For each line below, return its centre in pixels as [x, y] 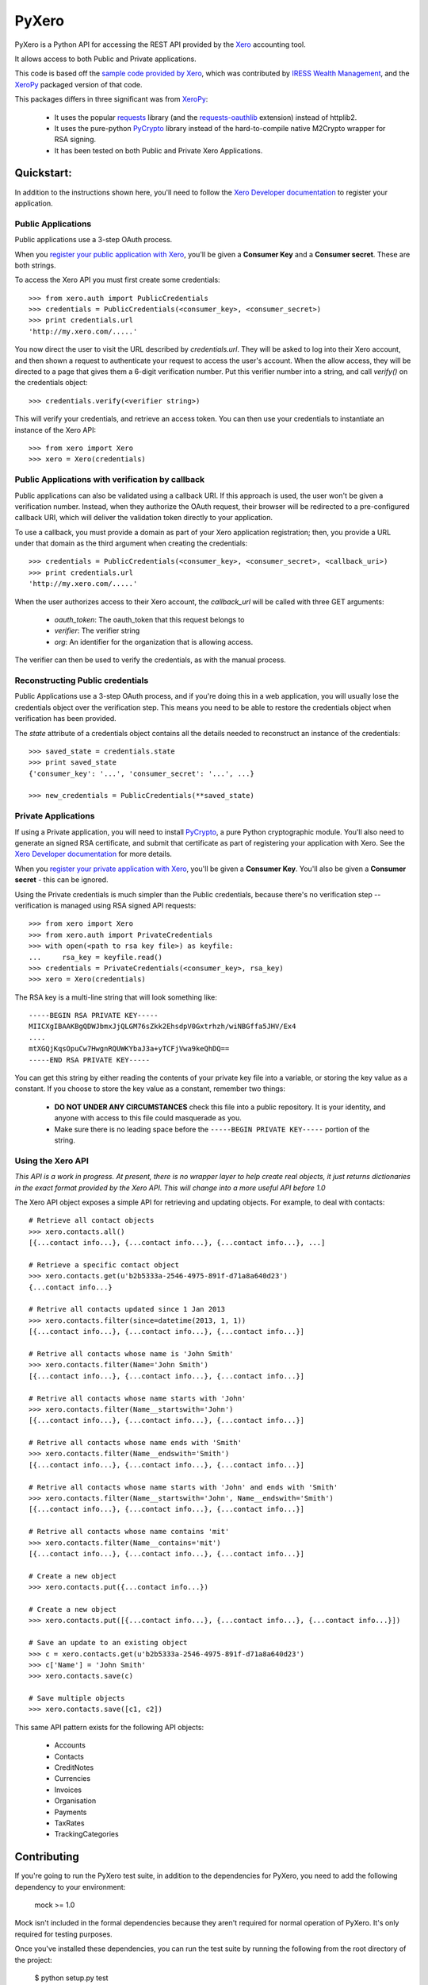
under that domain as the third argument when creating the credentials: [131, 543]
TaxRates [69, 1823]
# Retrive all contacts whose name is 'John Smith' [131, 1353]
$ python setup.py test [71, 1978]
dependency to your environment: [70, 1887]
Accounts [70, 1745]
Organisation [75, 1801]
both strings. [35, 265]
